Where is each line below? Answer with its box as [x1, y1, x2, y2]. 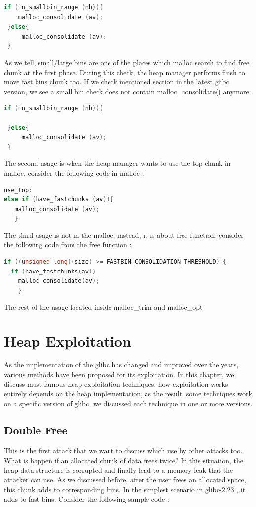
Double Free [4, 422, 68, 437]
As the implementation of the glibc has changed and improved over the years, [4, 359, 239, 370]
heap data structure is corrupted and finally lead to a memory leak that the [4, 465, 233, 475]
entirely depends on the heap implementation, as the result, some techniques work [4, 388, 252, 398]
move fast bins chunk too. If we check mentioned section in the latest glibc [4, 77, 229, 87]
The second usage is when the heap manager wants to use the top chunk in [4, 158, 231, 168]
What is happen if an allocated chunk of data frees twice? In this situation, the [4, 455, 243, 465]
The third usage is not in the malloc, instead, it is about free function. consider [4, 230, 244, 240]
